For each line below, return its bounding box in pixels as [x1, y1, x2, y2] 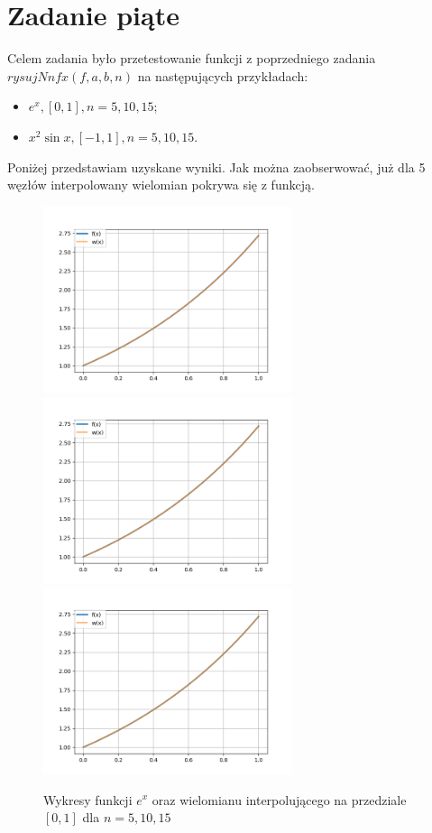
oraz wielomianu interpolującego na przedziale [152, 790, 407, 809]
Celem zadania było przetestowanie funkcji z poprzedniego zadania [7, 49, 376, 68]
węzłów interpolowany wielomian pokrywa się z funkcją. [7, 175, 315, 194]
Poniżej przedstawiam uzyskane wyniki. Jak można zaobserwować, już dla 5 [7, 157, 426, 176]
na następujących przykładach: [137, 66, 308, 85]
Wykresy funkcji [43, 790, 133, 809]
